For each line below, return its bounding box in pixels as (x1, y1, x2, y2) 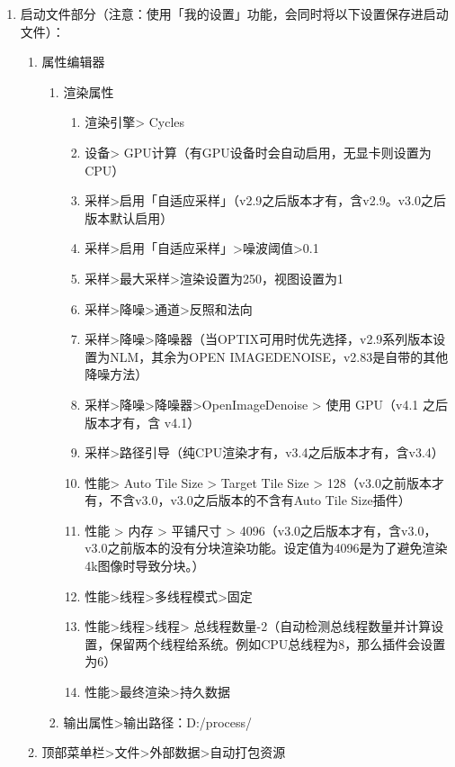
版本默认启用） (85, 208, 174, 227)
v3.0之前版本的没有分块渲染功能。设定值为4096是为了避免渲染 (85, 538, 448, 557)
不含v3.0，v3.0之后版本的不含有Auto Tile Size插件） (110, 491, 411, 510)
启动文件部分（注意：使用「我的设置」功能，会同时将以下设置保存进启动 (20, 5, 449, 23)
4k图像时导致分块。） (85, 556, 205, 575)
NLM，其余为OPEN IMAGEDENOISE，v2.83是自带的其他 (110, 347, 449, 365)
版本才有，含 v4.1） (85, 412, 201, 431)
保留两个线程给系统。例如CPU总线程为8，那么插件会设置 (110, 634, 446, 653)
